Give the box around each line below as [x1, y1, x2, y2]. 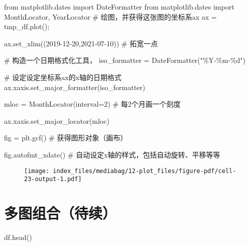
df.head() [4, 231, 32, 242]
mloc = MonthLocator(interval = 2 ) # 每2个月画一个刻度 [4, 99, 181, 109]
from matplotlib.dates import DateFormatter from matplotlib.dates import [4, 2, 234, 12]
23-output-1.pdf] [24, 176, 82, 183]
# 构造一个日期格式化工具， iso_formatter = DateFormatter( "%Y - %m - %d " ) [4, 55, 245, 65]
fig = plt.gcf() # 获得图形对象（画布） [4, 132, 128, 143]
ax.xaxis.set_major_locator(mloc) [4, 115, 109, 126]
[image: [24, 167, 50, 175]
